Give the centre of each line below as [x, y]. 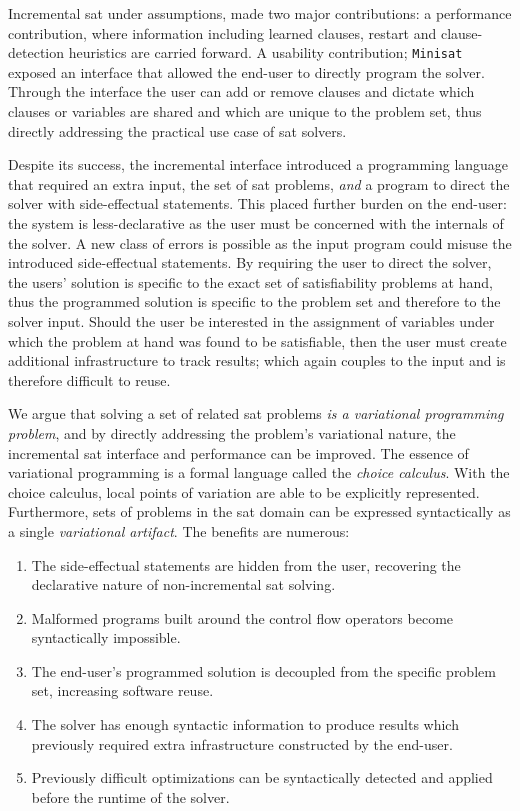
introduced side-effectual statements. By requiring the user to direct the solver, [250, 262]
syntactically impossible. [106, 637]
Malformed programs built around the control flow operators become [242, 617]
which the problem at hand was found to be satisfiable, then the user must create [257, 340]
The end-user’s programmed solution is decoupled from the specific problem [263, 670]
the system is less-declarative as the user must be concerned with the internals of [256, 223]
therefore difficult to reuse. [89, 379]
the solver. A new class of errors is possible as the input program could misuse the [260, 242]
